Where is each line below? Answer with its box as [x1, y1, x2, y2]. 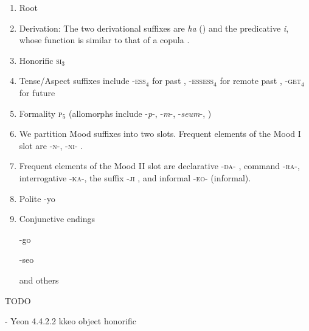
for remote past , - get [220, 74, 302, 87]
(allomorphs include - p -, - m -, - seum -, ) [68, 106, 212, 119]
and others [19, 273, 59, 286]
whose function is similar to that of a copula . [19, 33, 190, 46]
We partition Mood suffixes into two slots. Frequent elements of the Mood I [19, 127, 301, 140]
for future [19, 86, 55, 99]
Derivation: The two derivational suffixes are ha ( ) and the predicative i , [19, 21, 289, 34]
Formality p [19, 106, 63, 119]
